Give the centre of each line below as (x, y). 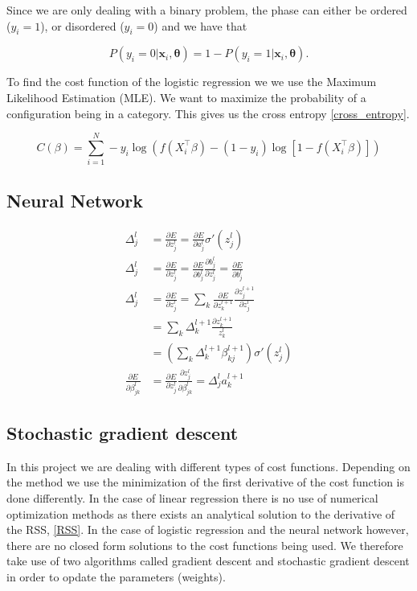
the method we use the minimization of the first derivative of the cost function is (206, 482)
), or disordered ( (82, 25)
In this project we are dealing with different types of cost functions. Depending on (208, 466)
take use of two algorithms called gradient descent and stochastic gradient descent (208, 561)
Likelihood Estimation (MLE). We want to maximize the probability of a (186, 97)
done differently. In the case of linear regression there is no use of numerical (192, 497)
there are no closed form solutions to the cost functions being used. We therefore (205, 545)
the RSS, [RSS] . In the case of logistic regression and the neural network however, (208, 529)
